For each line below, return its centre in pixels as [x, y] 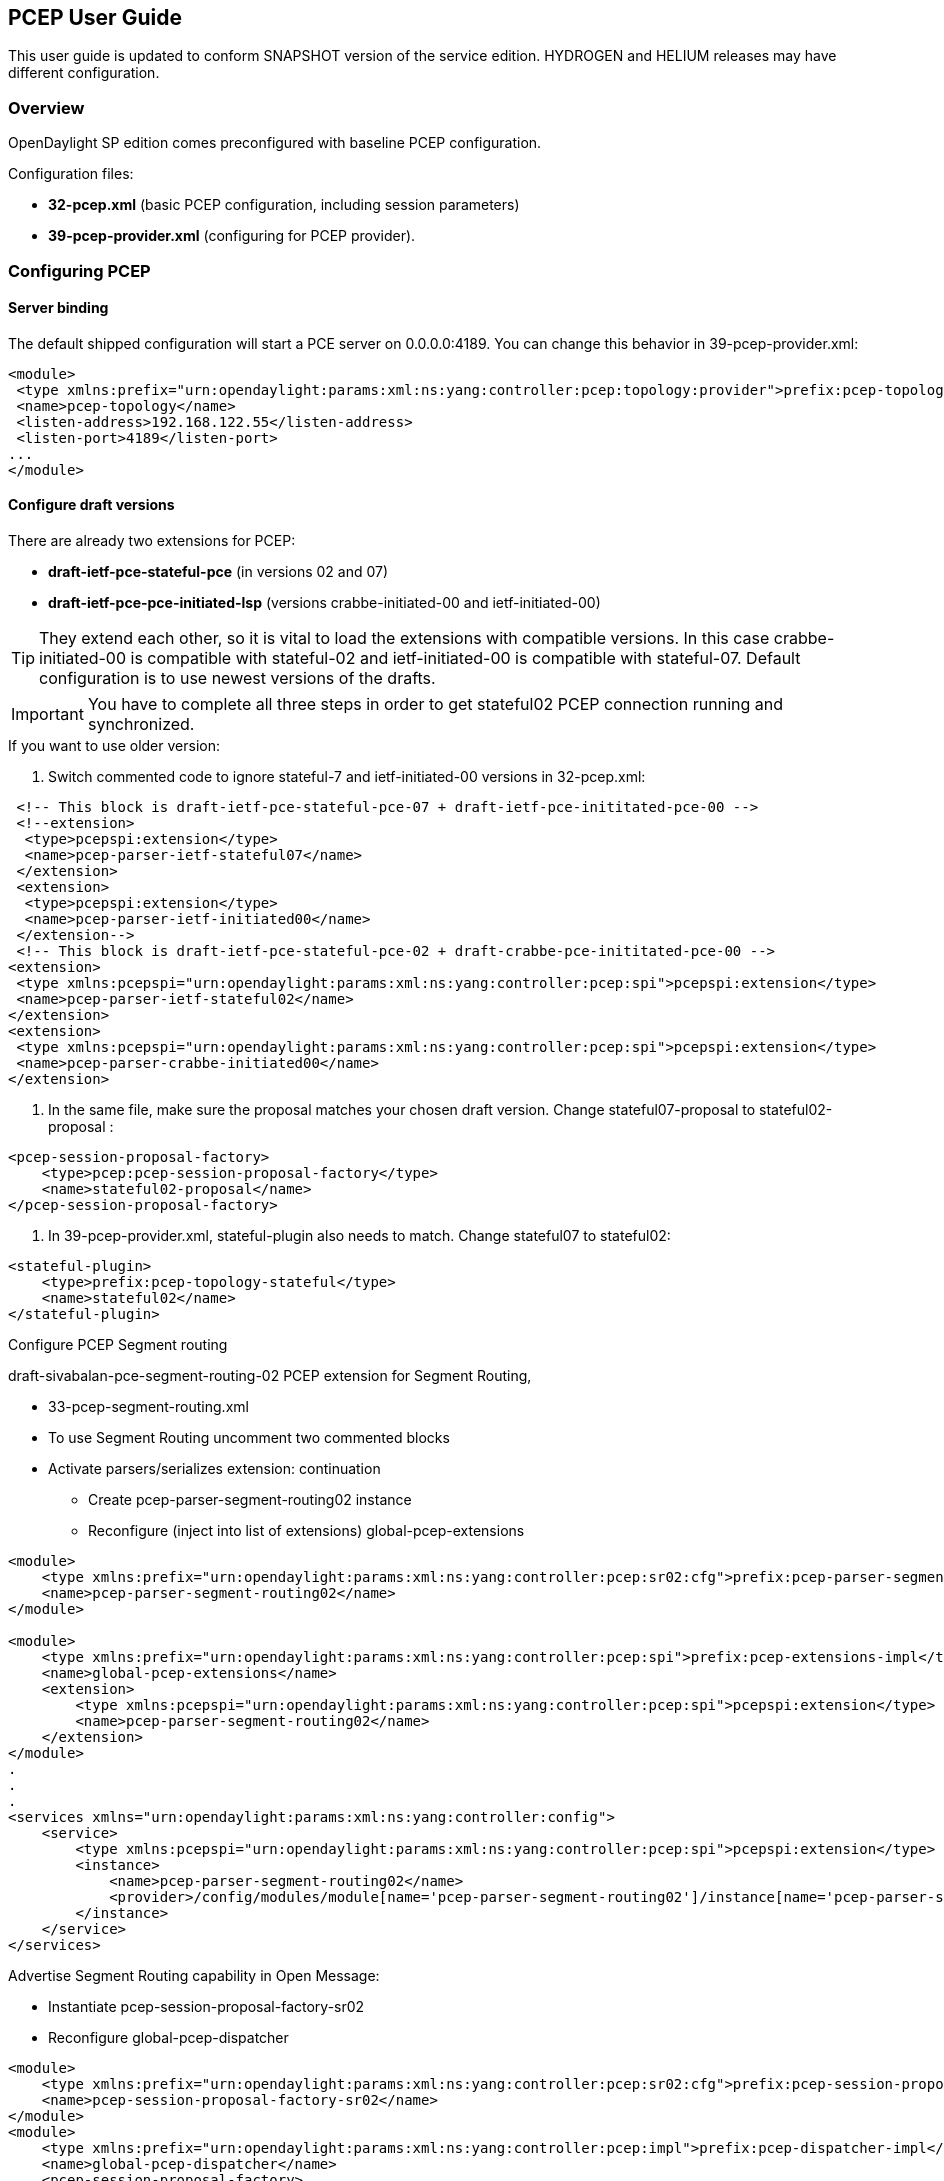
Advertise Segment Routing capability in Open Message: [194, 1975]
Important [47, 713]
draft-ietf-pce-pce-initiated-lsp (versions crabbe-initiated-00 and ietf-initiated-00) [324, 602]
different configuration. [84, 73]
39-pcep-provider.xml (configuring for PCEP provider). [232, 236]
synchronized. [141, 723]
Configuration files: [71, 174]
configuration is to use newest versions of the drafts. [237, 677]
